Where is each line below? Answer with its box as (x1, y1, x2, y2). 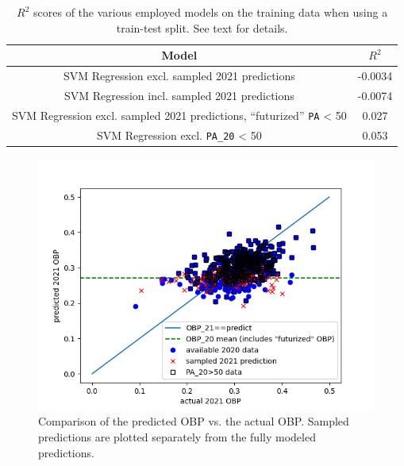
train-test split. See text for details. (116, 19, 288, 36)
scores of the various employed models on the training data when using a (33, 4, 388, 20)
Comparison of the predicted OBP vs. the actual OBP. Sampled (38, 413, 349, 429)
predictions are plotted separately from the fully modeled (38, 428, 316, 445)
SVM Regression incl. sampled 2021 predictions (63, 87, 294, 103)
